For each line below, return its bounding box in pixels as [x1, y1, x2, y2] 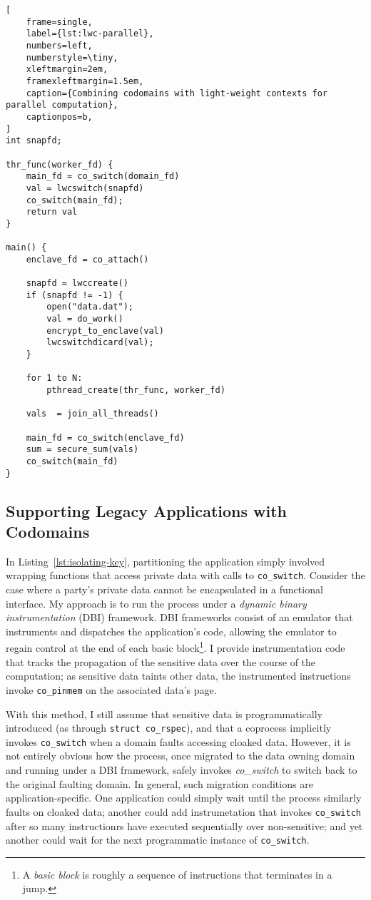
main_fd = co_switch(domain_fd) [26, 171, 180, 182]
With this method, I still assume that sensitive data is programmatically [6, 706, 322, 721]
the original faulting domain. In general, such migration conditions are [6, 776, 313, 791]
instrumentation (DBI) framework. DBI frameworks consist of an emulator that [6, 610, 353, 625]
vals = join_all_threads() [26, 409, 159, 419]
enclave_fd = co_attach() [26, 254, 149, 265]
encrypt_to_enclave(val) [46, 325, 164, 336]
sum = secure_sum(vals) [26, 444, 139, 455]
